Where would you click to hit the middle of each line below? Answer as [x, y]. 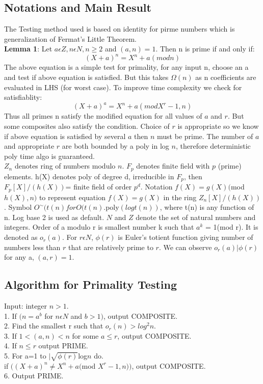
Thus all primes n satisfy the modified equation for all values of [103, 116]
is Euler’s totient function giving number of [186, 237]
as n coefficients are [226, 77]
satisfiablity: [23, 97]
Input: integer [26, 306]
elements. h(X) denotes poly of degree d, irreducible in [89, 176]
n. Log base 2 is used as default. [54, 217]
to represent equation [72, 197]
